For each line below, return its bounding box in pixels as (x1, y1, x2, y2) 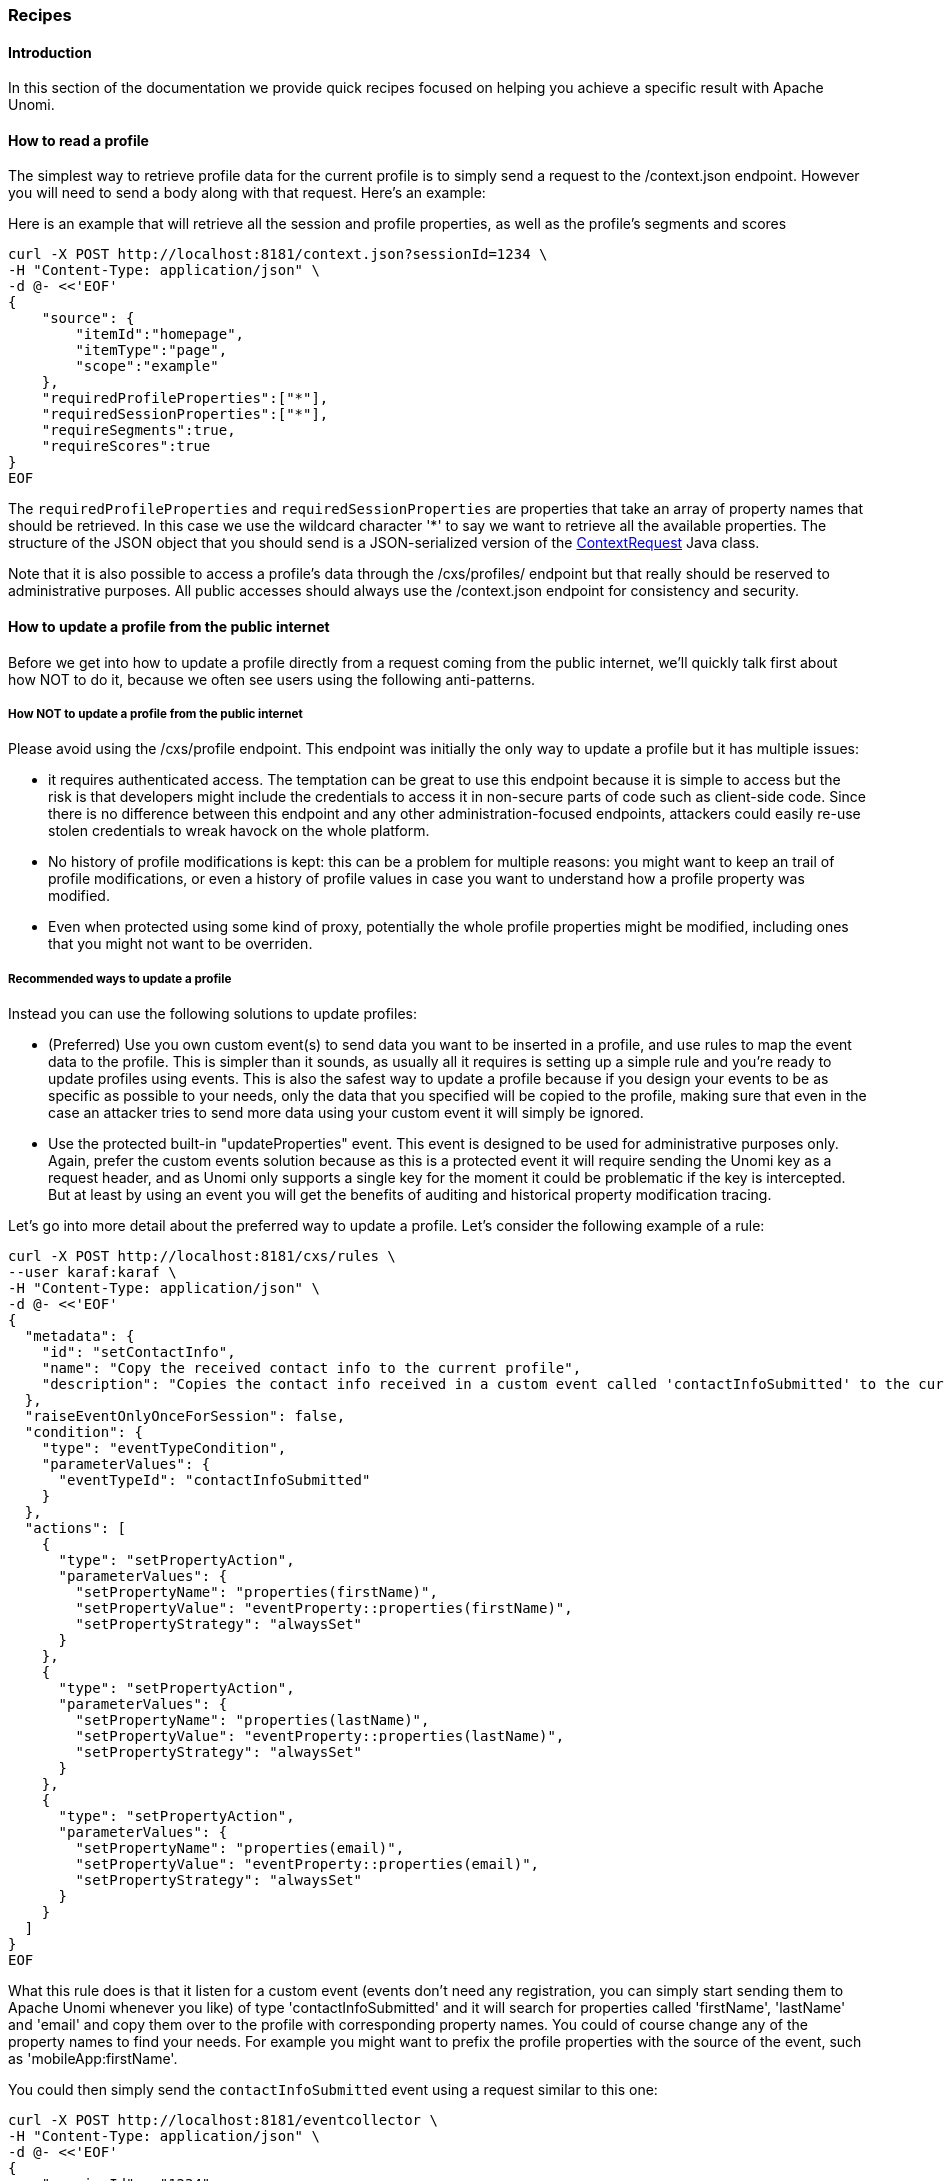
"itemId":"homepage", (75, 326, 245, 343)
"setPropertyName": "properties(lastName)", (75, 1712, 430, 1729)
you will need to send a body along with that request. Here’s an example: (8, 184, 486, 202)
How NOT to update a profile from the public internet (8, 707, 303, 722)
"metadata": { (24, 1328, 135, 1345)
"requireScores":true (41, 438, 211, 455)
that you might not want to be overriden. (48, 935, 313, 953)
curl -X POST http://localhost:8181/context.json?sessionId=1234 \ (8, 246, 548, 263)
